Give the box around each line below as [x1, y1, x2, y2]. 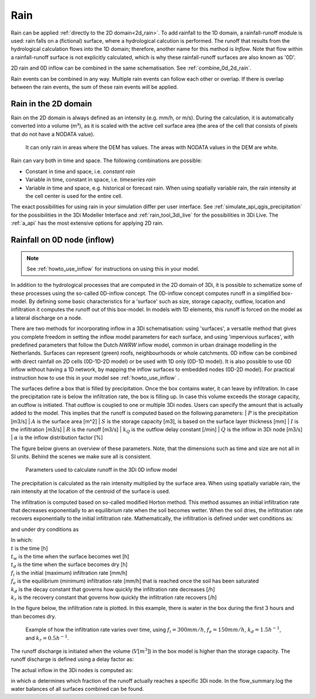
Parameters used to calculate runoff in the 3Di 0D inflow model [25, 466, 178, 474]
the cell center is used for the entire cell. [25, 192, 123, 199]
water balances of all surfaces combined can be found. [11, 686, 145, 693]
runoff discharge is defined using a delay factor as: [11, 656, 134, 663]
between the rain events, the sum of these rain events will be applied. [11, 83, 178, 90]
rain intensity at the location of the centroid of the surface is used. [11, 488, 170, 495]
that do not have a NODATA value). [11, 131, 95, 138]
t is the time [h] [11, 544, 48, 551]
